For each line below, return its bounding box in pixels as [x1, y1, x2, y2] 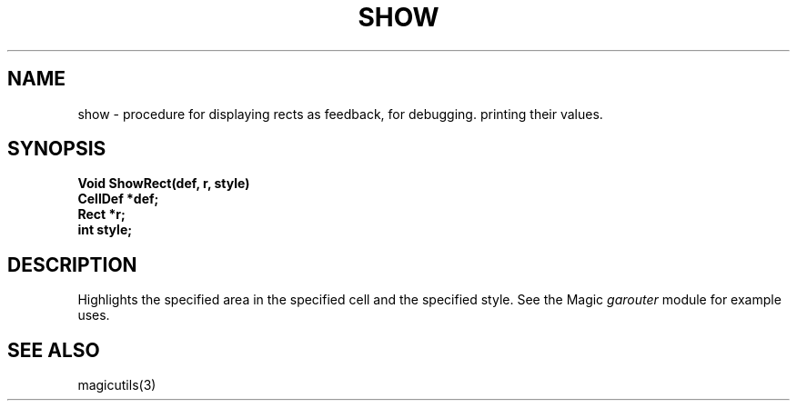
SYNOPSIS [7, 137, 106, 161]
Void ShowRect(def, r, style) [77, 175, 250, 192]
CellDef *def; [77, 191, 159, 207]
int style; [77, 222, 133, 238]
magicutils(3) [77, 377, 156, 393]
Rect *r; [77, 206, 126, 223]
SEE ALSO [7, 338, 100, 362]
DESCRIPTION [7, 253, 137, 276]
